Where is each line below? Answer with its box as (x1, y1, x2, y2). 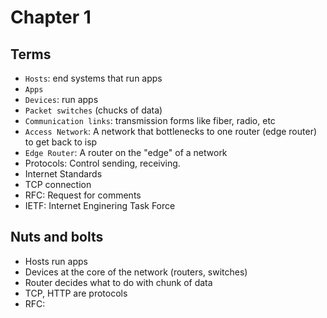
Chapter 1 (10, 6, 92, 29)
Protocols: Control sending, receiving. (24, 157, 181, 169)
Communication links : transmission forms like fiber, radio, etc (24, 115, 276, 126)
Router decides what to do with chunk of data (24, 276, 213, 288)
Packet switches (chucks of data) (24, 104, 163, 116)
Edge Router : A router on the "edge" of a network (24, 147, 228, 158)
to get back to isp (24, 136, 98, 148)
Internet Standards (24, 168, 103, 180)
